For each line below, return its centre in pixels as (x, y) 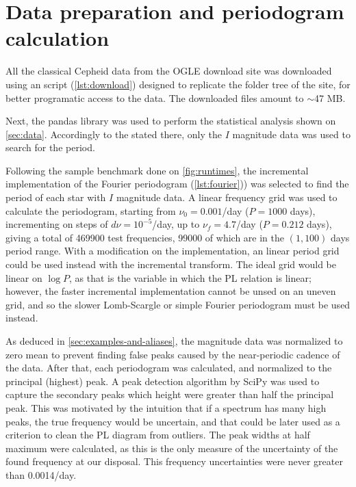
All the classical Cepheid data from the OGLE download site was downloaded (169, 71)
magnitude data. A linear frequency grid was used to (227, 197)
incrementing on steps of (57, 224)
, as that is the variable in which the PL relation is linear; (190, 277)
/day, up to (176, 224)
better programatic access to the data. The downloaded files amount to (155, 97)
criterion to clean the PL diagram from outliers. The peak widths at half (158, 435)
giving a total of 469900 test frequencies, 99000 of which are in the (145, 237)
